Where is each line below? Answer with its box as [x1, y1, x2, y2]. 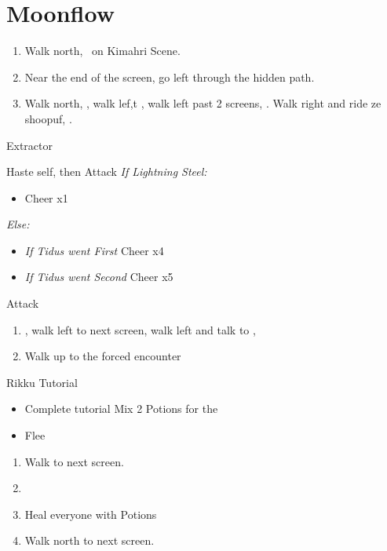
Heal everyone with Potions [24, 505, 157, 522]
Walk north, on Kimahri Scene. [24, 42, 181, 59]
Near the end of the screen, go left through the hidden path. [24, 68, 315, 85]
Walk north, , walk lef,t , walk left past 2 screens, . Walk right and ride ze [24, 95, 382, 111]
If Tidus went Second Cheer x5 [24, 268, 173, 285]
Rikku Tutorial [6, 374, 78, 390]
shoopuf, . [24, 110, 72, 126]
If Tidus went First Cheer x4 [24, 242, 164, 258]
